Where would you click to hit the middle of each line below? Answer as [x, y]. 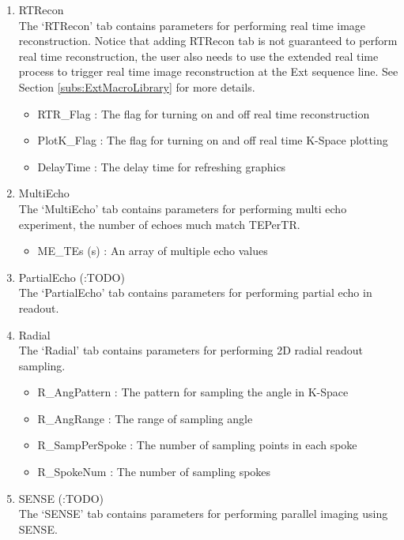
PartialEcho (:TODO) [72, 277]
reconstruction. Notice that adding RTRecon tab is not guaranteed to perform [208, 41]
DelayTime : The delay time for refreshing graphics [162, 166]
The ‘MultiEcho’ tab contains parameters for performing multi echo [183, 208]
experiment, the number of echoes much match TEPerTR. [159, 224]
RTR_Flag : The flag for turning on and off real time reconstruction [204, 113]
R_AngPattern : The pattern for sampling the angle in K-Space [193, 392]
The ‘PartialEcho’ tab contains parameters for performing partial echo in [195, 292]
